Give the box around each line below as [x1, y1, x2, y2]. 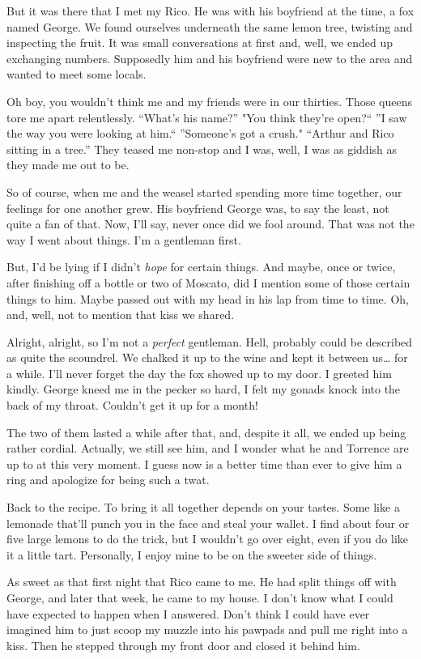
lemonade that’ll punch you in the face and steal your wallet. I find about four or [6, 514, 410, 531]
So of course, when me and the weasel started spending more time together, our [6, 183, 402, 200]
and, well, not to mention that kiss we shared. [6, 306, 235, 323]
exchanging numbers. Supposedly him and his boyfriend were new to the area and [6, 49, 413, 66]
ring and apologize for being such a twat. [6, 471, 210, 488]
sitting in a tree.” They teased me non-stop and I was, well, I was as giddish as [6, 140, 398, 157]
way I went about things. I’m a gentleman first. [6, 231, 241, 248]
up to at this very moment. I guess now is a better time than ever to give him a [6, 455, 402, 472]
